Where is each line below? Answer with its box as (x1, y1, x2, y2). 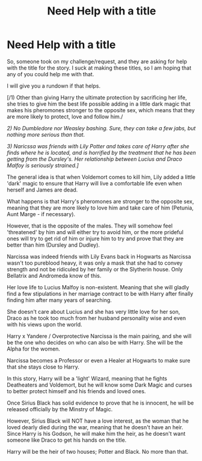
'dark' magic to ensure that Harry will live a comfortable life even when (7, 179, 182, 187)
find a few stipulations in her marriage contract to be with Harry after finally (7, 290, 194, 297)
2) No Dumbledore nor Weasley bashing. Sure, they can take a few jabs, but (7, 124, 196, 131)
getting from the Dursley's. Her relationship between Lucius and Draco (7, 155, 183, 163)
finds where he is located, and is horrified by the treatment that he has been (7, 149, 196, 156)
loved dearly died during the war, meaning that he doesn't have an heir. (7, 423, 183, 430)
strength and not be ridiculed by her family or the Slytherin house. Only (7, 265, 183, 273)
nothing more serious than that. (7, 131, 85, 138)
